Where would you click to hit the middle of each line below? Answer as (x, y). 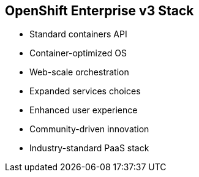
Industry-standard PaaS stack (89, 148)
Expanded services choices (85, 91)
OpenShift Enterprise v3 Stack (99, 11)
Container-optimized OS (78, 53)
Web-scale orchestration (79, 72)
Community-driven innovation (89, 129)
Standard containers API (78, 34)
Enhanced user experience (84, 110)
